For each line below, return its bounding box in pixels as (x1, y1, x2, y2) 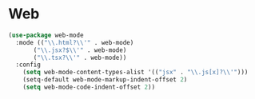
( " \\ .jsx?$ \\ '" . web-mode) (33, 46, 127, 54)
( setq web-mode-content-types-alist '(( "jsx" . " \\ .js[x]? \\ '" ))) (22, 69, 249, 77)
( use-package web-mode (8, 31, 84, 39)
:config (15, 61, 42, 69)
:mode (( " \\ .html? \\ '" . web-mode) (15, 38, 134, 46)
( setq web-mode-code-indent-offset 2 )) (22, 83, 156, 92)
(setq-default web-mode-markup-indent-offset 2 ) (22, 76, 188, 84)
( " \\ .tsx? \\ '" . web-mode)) (33, 53, 127, 61)
